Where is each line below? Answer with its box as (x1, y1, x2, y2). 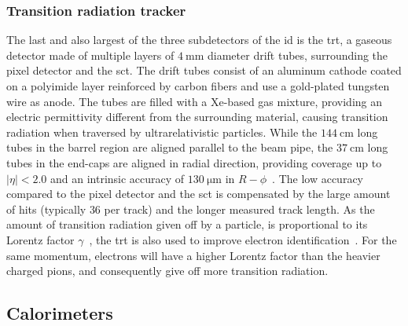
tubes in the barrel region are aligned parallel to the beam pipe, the (6, 139, 333, 156)
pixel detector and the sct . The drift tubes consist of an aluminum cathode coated (6, 62, 402, 79)
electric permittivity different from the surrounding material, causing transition (6, 108, 388, 125)
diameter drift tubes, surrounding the (208, 46, 388, 63)
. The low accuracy (272, 170, 363, 186)
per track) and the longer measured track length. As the (104, 200, 375, 217)
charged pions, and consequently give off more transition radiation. (6, 262, 329, 279)
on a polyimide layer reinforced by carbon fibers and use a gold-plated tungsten (6, 78, 390, 93)
